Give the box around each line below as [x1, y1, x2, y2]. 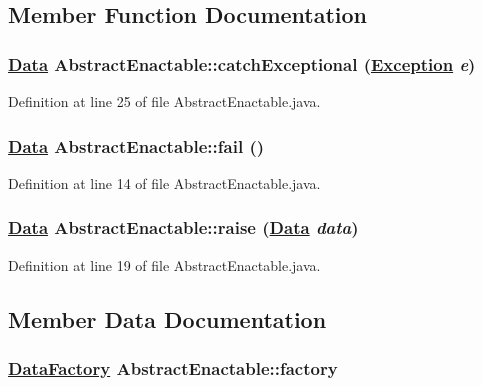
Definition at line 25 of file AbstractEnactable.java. [8, 91, 321, 111]
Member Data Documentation [8, 303, 327, 334]
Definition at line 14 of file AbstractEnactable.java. [8, 172, 321, 193]
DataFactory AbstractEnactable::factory [8, 355, 338, 380]
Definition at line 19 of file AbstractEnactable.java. [8, 254, 321, 275]
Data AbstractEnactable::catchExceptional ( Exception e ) [8, 51, 476, 76]
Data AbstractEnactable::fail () [8, 133, 265, 158]
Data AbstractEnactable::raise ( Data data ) [8, 215, 359, 240]
